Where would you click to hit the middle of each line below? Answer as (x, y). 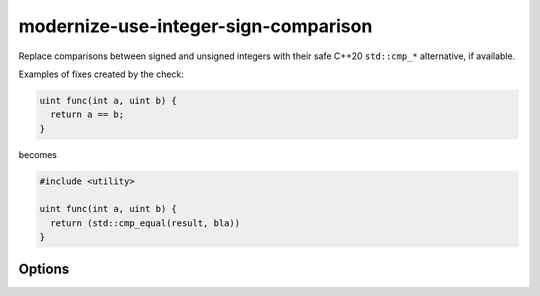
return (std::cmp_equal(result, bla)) (145, 223)
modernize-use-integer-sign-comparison (195, 26)
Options (44, 268)
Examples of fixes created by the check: (101, 74)
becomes (37, 154)
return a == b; (87, 114)
